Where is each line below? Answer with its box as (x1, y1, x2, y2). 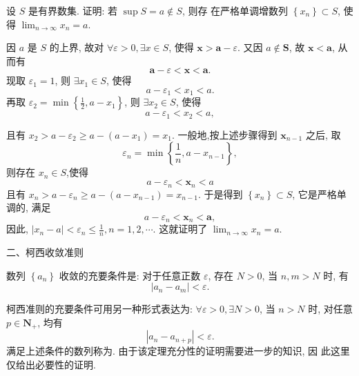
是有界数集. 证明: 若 (28, 3, 118, 17)
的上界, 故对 (49, 40, 104, 55)
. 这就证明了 (153, 221, 208, 236)
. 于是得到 (197, 186, 243, 201)
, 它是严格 (292, 186, 337, 201)
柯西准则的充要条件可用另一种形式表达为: (6, 301, 193, 316)
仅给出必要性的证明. (6, 357, 96, 371)
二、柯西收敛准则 (6, 244, 84, 259)
